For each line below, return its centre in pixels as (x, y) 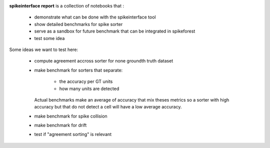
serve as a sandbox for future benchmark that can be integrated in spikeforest (115, 31)
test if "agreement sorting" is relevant (73, 134)
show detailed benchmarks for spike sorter (78, 24)
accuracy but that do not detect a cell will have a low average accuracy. (108, 107)
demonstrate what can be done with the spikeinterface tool (95, 17)
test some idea (49, 38)
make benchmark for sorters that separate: (78, 70)
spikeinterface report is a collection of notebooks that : (67, 6)
